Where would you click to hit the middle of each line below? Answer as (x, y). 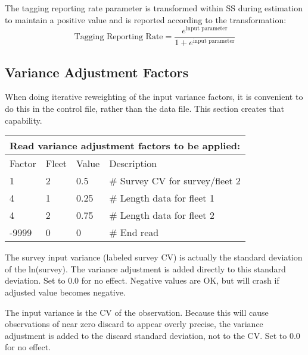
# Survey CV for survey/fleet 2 (175, 181)
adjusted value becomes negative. (65, 292)
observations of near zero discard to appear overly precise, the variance (134, 324)
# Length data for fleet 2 (162, 215)
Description (133, 164)
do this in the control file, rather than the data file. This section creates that (145, 108)
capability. (24, 120)
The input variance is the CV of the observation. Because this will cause (137, 312)
